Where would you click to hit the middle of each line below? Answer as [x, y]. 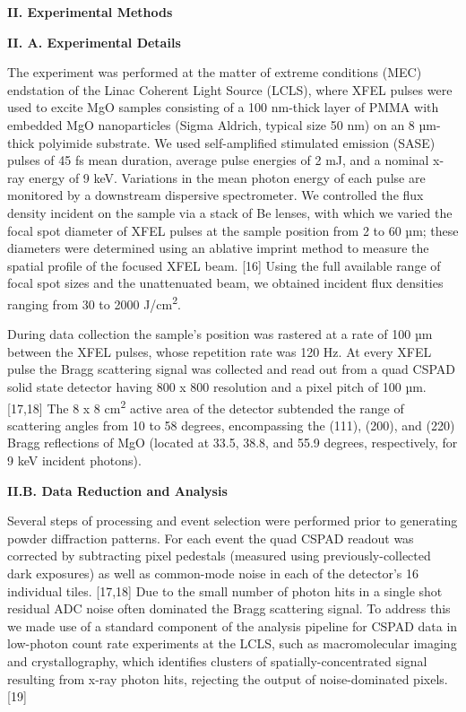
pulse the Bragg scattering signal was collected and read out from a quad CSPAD [231, 369]
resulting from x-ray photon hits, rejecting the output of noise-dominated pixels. [228, 678]
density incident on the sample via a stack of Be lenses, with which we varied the [230, 212]
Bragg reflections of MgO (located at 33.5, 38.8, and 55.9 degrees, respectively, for [233, 443]
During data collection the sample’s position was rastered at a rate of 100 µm [220, 334]
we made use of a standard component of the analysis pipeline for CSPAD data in [233, 625]
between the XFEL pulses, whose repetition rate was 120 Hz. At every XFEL [220, 351]
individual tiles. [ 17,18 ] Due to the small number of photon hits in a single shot [225, 590]
